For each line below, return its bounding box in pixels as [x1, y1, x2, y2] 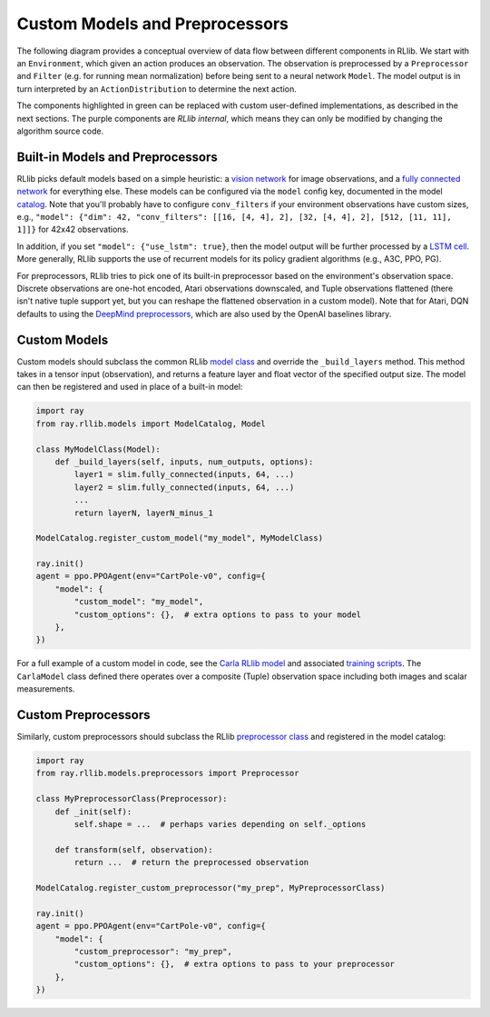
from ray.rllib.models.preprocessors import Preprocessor [35, 768, 299, 779]
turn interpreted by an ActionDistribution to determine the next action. [16, 83, 297, 95]
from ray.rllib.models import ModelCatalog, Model [35, 418, 267, 429]
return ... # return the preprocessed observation [73, 857, 309, 868]
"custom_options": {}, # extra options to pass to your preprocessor [73, 959, 395, 970]
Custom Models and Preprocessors [16, 14, 289, 34]
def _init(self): [54, 806, 132, 817]
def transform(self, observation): [54, 844, 213, 854]
